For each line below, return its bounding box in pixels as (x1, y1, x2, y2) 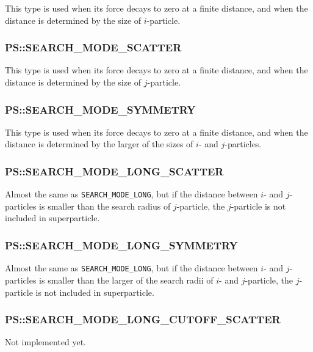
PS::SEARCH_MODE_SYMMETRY (5, 101, 196, 117)
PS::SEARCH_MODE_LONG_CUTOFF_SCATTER (5, 312, 281, 327)
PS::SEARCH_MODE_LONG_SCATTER (5, 163, 224, 178)
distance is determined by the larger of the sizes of (5, 137, 193, 150)
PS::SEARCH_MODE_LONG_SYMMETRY (5, 237, 238, 252)
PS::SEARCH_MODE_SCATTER (5, 40, 182, 55)
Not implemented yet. (5, 335, 86, 348)
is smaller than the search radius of (39, 199, 171, 212)
